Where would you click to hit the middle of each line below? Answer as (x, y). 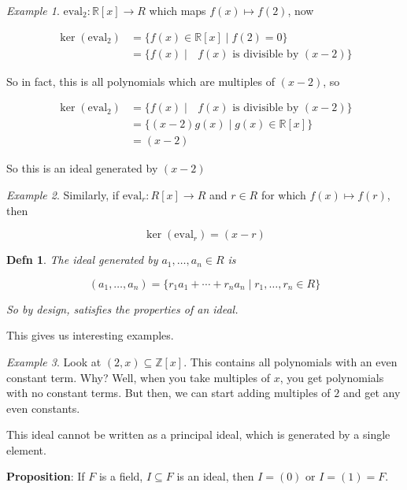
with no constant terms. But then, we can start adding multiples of (168, 393)
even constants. (43, 408)
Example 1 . (33, 10)
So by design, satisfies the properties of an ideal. (122, 308)
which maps (178, 10)
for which (283, 194)
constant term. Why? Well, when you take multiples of (139, 377)
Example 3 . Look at (54, 361)
